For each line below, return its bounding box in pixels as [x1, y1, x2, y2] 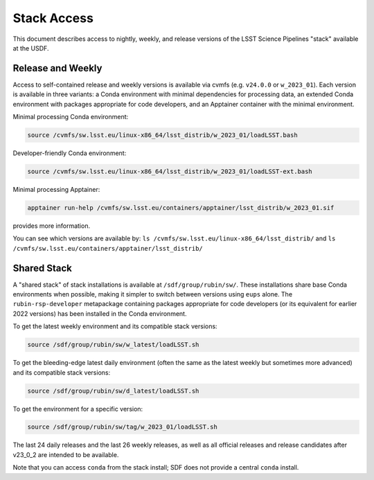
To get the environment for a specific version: [12, 405, 143, 413]
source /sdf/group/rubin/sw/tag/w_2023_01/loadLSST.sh [27, 423, 217, 431]
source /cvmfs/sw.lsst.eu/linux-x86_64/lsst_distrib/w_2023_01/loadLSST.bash [27, 132, 298, 139]
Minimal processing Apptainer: [12, 185, 100, 193]
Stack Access [12, 10, 93, 26]
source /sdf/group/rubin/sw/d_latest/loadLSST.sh [27, 386, 199, 395]
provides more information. [12, 222, 90, 230]
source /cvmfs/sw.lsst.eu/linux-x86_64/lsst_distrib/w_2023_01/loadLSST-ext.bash [27, 167, 313, 175]
